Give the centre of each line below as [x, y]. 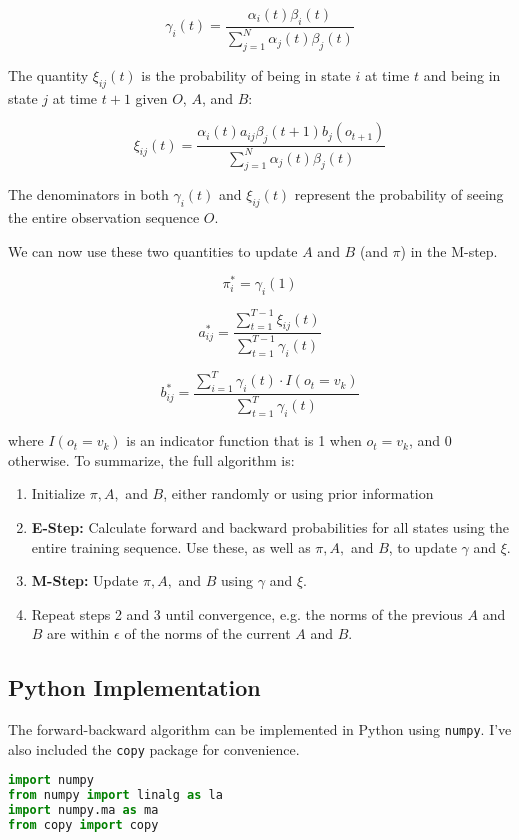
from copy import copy [83, 825]
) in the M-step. [449, 250]
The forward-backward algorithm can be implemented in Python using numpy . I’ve [260, 729]
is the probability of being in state [246, 74]
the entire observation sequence [104, 217]
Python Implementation [134, 687]
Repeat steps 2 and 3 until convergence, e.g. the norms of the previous [247, 613]
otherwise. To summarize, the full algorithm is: [151, 459]
